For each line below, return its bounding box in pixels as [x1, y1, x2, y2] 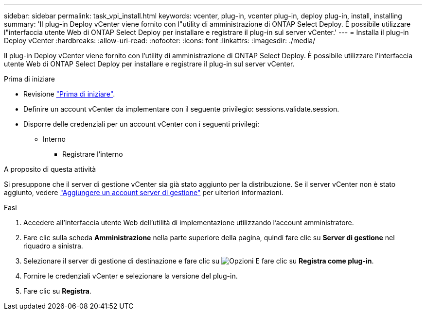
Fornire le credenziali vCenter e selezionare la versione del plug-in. [23, 272, 238, 280]
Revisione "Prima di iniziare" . [23, 90, 115, 98]
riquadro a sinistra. [23, 242, 83, 250]
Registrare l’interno [62, 150, 123, 158]
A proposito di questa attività [4, 165, 96, 173]
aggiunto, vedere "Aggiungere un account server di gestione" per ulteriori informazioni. [4, 188, 284, 197]
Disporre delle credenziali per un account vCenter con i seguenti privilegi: [23, 120, 259, 128]
